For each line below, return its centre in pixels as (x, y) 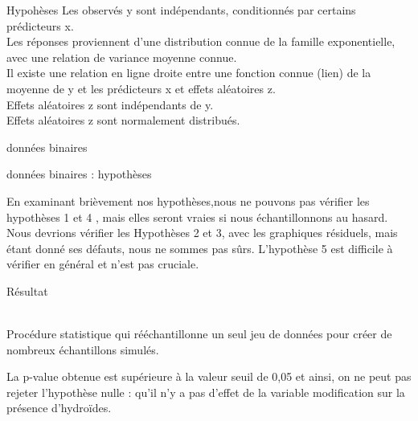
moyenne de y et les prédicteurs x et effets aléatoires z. (141, 88)
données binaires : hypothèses (79, 174)
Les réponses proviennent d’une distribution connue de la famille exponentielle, (201, 41)
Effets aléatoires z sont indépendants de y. (110, 104)
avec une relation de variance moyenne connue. (122, 57)
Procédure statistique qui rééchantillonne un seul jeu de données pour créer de (199, 334)
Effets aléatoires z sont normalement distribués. (123, 120)
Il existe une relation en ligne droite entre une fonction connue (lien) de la (189, 73)
